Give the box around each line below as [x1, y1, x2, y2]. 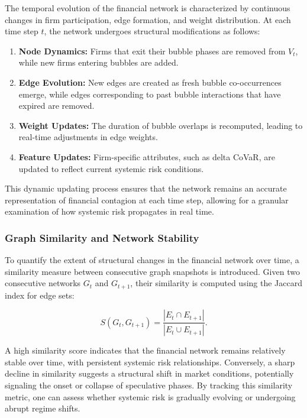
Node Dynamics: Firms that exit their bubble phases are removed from [18, 44, 286, 57]
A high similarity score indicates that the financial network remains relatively [5, 344, 286, 357]
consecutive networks [5, 277, 81, 289]
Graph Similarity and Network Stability [5, 230, 199, 245]
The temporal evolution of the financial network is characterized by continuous [5, 2, 290, 14]
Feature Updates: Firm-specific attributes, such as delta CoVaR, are [18, 150, 275, 163]
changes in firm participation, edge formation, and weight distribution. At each [5, 13, 291, 25]
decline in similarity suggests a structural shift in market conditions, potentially [5, 367, 294, 380]
